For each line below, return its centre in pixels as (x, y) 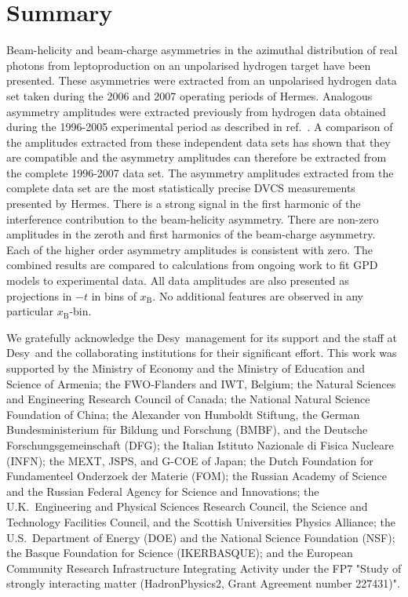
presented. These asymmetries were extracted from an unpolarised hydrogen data (202, 80)
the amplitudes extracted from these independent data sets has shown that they (199, 142)
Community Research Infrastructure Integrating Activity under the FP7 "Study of (204, 568)
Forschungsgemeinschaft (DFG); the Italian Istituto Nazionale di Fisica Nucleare (200, 444)
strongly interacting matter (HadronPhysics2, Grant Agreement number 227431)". (203, 583)
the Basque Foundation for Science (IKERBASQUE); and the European (180, 553)
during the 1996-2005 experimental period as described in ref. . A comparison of (200, 127)
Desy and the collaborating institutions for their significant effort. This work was (202, 353)
